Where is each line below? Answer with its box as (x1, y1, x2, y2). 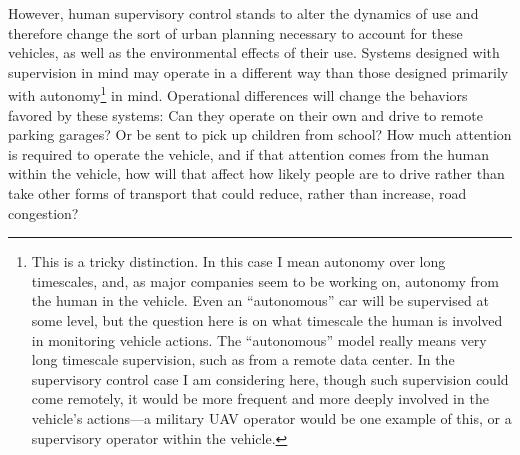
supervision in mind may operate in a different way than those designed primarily (8, 61, 509, 82)
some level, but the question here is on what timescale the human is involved (31, 309, 503, 330)
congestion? (8, 202, 79, 223)
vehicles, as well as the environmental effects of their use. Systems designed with (8, 42, 500, 63)
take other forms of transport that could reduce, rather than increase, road (8, 183, 467, 203)
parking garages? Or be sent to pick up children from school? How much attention (8, 124, 512, 145)
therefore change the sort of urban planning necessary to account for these (8, 22, 463, 43)
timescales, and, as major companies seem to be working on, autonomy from (31, 270, 499, 291)
